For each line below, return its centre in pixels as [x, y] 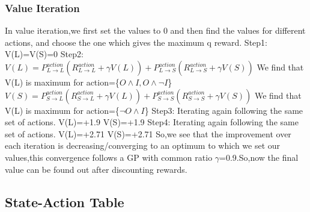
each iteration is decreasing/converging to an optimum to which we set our [143, 145]
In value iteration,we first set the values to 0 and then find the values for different [155, 30]
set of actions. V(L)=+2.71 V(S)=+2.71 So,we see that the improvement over [148, 133]
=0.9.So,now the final [259, 157]
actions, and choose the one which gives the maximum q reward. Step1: [136, 42]
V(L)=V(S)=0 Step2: [44, 54]
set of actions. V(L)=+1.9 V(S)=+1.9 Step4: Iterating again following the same [152, 122]
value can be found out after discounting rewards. [96, 169]
